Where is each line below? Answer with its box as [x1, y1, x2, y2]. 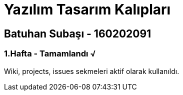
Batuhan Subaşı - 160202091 [4, 27, 151, 40]
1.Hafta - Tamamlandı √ [4, 48, 96, 59]
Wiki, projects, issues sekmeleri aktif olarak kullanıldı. [4, 66, 179, 75]
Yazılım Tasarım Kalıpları [4, 1, 171, 18]
